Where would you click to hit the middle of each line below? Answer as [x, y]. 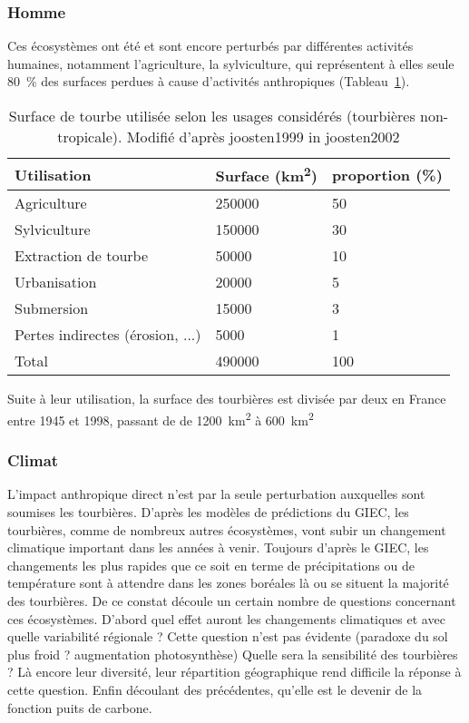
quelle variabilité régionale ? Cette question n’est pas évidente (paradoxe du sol [228, 636]
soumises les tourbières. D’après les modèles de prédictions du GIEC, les [208, 511]
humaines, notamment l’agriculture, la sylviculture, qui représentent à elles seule [231, 63]
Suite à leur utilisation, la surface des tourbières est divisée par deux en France [227, 399]
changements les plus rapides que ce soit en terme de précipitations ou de [211, 565]
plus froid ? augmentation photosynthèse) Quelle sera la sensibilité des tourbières [233, 654]
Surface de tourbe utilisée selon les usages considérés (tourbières [212, 116]
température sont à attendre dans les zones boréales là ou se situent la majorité [228, 583]
